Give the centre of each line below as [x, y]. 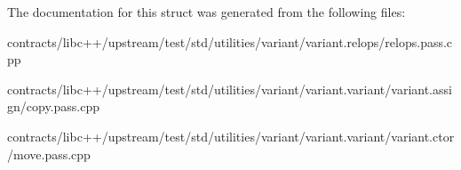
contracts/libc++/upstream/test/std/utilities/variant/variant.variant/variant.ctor [231, 136]
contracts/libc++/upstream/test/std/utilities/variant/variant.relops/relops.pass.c [230, 41]
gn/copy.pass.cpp [54, 106]
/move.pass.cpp [49, 154]
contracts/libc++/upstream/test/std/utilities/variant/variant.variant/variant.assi [230, 89]
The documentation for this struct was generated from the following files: [207, 12]
